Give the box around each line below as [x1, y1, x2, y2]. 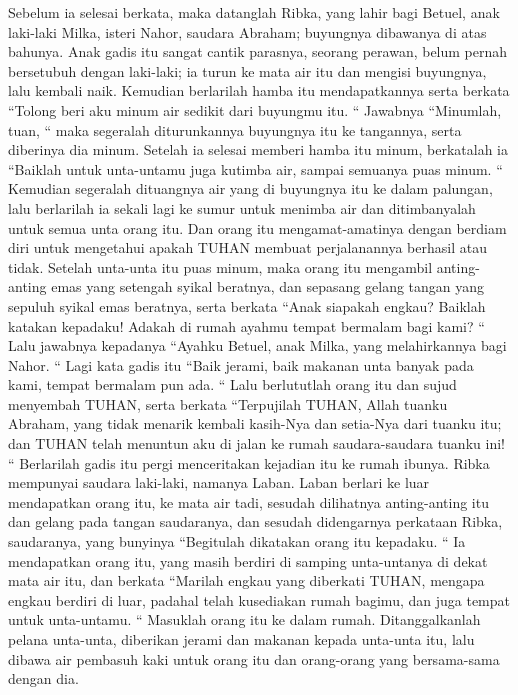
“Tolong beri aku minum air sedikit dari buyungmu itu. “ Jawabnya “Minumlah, [8, 99, 502, 120]
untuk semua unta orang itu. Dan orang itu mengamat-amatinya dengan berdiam [8, 217, 507, 238]
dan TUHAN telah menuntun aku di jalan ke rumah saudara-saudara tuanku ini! [8, 433, 505, 454]
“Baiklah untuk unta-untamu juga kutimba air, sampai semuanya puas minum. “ [8, 158, 503, 179]
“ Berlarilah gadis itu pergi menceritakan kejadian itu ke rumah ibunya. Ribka [8, 452, 490, 473]
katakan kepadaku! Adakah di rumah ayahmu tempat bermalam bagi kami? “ [8, 315, 485, 336]
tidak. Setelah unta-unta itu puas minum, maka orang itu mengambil [8, 256, 433, 277]
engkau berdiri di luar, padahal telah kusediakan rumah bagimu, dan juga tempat [8, 589, 510, 610]
